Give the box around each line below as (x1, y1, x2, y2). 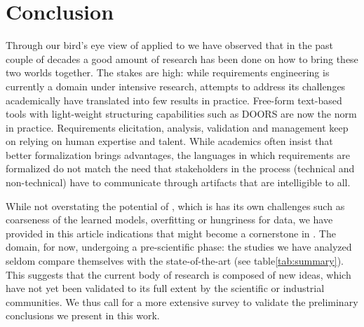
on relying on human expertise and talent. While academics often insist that (6, 134, 333, 148)
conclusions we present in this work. (6, 308, 160, 323)
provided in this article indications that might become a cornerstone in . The (6, 225, 336, 240)
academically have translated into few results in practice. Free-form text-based (6, 92, 342, 107)
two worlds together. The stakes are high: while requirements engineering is (6, 65, 330, 80)
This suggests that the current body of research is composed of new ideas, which (6, 267, 351, 281)
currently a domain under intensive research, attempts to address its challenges (6, 78, 346, 93)
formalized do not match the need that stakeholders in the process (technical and (6, 161, 355, 176)
